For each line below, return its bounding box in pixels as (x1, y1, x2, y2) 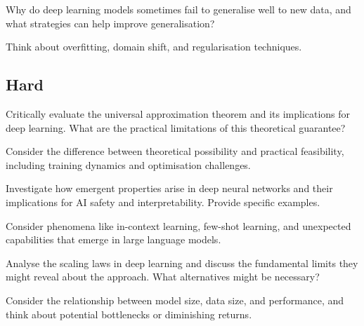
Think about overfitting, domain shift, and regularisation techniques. (6, 39, 302, 54)
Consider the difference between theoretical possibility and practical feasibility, (6, 144, 344, 158)
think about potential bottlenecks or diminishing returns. (6, 306, 252, 321)
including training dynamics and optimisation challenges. (6, 157, 251, 172)
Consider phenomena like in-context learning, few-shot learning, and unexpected (6, 218, 351, 233)
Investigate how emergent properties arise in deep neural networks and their (6, 181, 333, 196)
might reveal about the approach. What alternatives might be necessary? (6, 269, 320, 284)
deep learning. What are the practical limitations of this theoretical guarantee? (6, 120, 346, 135)
